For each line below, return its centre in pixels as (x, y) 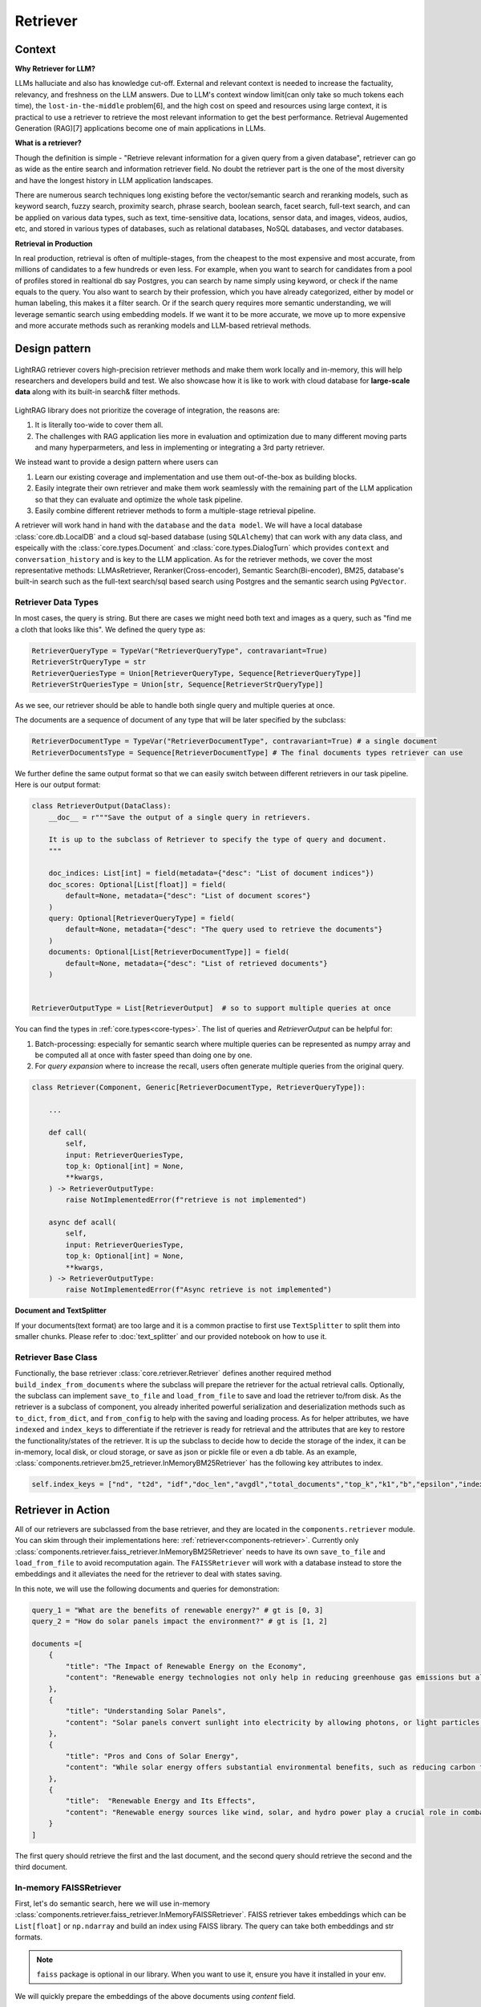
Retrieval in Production (54, 243)
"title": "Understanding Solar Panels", (146, 1711)
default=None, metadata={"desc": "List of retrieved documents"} (196, 963)
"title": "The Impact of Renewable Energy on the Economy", (186, 1666)
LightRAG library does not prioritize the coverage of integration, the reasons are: (148, 410)
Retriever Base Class (56, 1357)
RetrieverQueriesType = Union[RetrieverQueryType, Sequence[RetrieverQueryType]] (197, 673)
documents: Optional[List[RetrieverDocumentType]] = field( (169, 952)
